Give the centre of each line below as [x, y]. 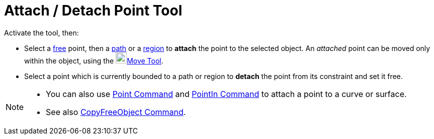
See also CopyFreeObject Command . [116, 112]
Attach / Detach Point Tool [93, 10]
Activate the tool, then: [41, 32]
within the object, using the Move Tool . [94, 60]
